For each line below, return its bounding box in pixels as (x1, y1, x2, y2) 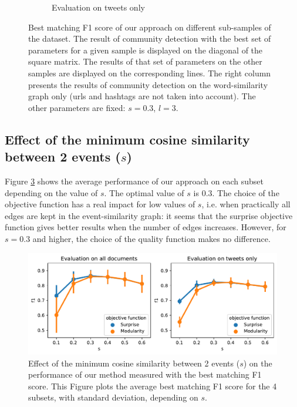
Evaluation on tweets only (52, 1, 145, 13)
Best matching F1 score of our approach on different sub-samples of (28, 21, 271, 33)
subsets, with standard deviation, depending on (28, 391, 198, 403)
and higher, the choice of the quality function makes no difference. (32, 232, 271, 244)
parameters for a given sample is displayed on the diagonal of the (28, 43, 263, 56)
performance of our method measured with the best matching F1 (28, 368, 262, 381)
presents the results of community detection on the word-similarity (28, 78, 268, 90)
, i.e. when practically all (201, 198, 291, 210)
